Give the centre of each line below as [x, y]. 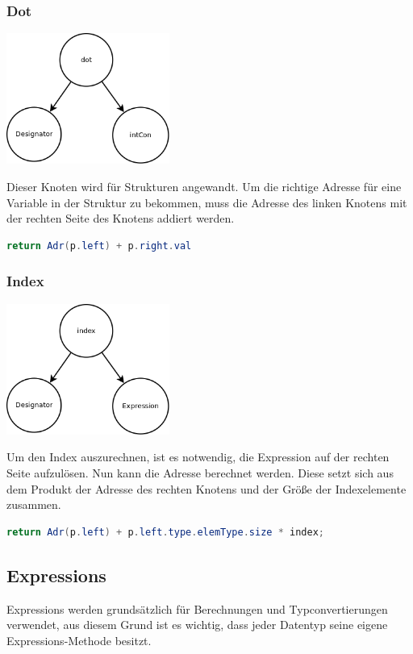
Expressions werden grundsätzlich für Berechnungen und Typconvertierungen [197, 608]
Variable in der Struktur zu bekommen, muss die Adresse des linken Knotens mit [207, 202]
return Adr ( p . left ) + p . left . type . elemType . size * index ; [165, 532]
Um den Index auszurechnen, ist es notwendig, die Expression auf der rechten [198, 457]
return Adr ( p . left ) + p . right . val [99, 246]
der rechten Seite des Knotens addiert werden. [121, 218]
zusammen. [34, 504]
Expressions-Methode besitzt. [79, 640]
